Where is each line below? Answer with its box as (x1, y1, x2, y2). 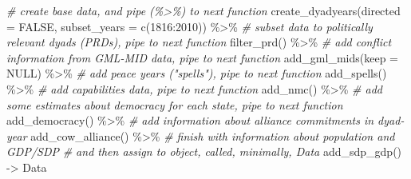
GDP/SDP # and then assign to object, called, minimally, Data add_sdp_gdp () (6, 143, 402, 160)
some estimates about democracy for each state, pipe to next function (6, 96, 343, 113)
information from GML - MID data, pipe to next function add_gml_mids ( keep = (6, 49, 398, 66)
